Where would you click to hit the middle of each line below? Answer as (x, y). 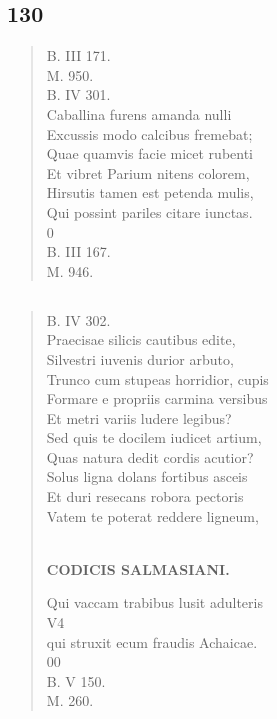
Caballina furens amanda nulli (139, 113)
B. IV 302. (78, 319)
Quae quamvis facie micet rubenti (150, 153)
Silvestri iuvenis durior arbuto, (140, 358)
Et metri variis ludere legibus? (139, 417)
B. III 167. (78, 251)
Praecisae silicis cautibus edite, (141, 339)
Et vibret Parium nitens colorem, (148, 172)
